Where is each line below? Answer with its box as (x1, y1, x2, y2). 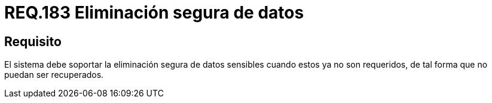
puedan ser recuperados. (4, 69, 104, 80)
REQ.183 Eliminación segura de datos (4, 2, 304, 23)
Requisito (4, 34, 62, 49)
